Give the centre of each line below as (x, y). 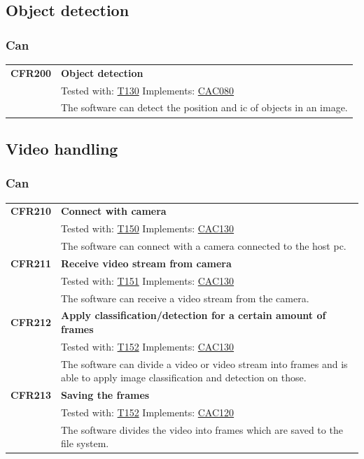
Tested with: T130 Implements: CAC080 (148, 90)
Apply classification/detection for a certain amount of (194, 315)
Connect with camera (114, 211)
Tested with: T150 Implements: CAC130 (148, 228)
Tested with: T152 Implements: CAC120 (148, 412)
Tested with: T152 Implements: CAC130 (148, 346)
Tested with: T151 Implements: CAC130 (148, 280)
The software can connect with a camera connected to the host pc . (204, 245)
